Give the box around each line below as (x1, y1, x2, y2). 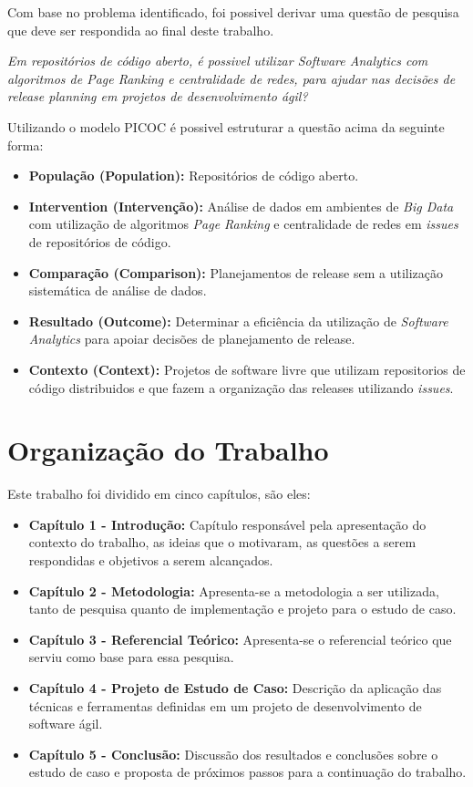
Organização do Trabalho (7, 431, 329, 469)
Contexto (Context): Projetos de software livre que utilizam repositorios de (28, 359, 466, 378)
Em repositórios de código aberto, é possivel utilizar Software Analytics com (7, 51, 428, 70)
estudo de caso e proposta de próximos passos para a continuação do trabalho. (28, 762, 467, 782)
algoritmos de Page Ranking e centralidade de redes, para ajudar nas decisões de (7, 68, 456, 88)
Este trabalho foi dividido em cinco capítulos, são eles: (7, 484, 311, 503)
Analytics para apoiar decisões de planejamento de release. (28, 329, 355, 348)
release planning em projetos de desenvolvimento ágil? (7, 87, 308, 106)
